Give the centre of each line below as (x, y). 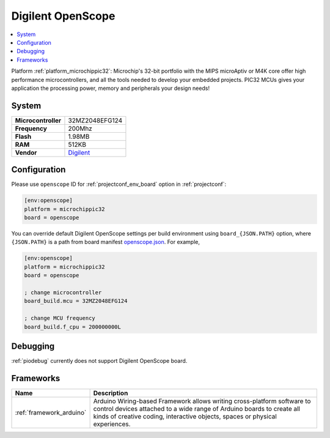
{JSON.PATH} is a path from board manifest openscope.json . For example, (105, 242)
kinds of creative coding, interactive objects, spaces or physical (185, 416)
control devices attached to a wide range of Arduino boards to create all (197, 409)
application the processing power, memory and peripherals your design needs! (111, 88)
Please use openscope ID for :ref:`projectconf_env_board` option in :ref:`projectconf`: (119, 184)
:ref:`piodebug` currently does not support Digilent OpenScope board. (99, 361)
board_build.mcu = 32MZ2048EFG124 (76, 301)
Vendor (26, 152)
